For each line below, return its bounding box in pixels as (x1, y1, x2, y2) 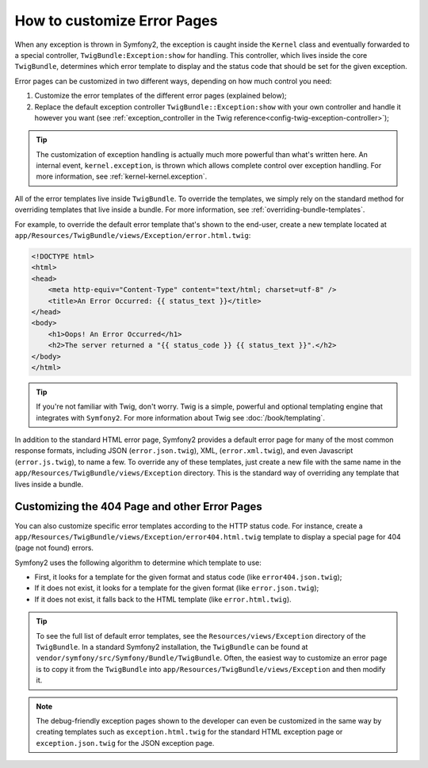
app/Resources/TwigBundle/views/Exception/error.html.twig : (14, 231, 251, 240)
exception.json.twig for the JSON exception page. (36, 738, 215, 747)
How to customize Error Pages (14, 12, 218, 29)
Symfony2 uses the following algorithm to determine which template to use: (14, 558, 262, 567)
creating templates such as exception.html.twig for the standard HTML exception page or (36, 727, 343, 737)
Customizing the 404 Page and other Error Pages (14, 500, 262, 513)
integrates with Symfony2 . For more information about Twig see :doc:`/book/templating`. (36, 413, 325, 422)
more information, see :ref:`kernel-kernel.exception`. (36, 171, 208, 182)
